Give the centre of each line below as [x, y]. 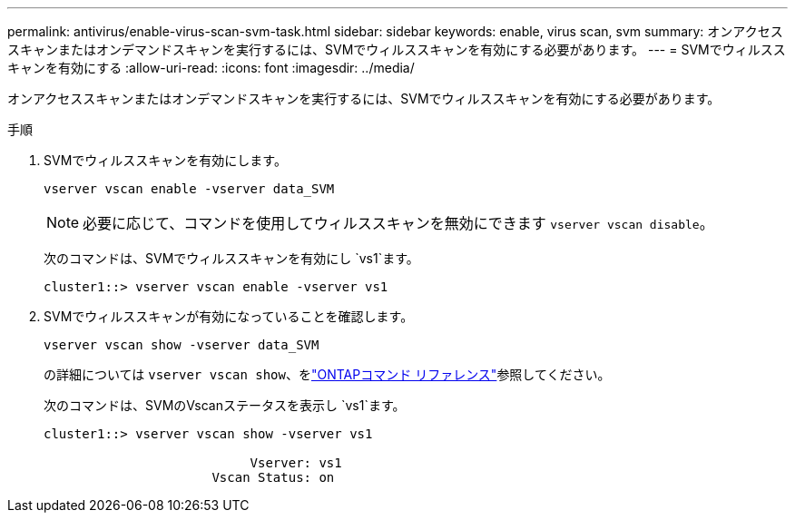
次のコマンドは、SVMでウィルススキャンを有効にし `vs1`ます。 [231, 258]
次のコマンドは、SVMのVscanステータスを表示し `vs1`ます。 [225, 405]
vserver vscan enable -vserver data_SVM [189, 189]
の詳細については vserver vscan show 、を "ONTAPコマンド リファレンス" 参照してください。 [327, 374]
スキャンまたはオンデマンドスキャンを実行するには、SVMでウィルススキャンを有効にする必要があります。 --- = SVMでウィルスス [397, 49]
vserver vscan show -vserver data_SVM [182, 345]
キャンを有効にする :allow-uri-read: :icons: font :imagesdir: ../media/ [211, 68]
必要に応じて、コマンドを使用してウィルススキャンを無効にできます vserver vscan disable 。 [398, 223]
